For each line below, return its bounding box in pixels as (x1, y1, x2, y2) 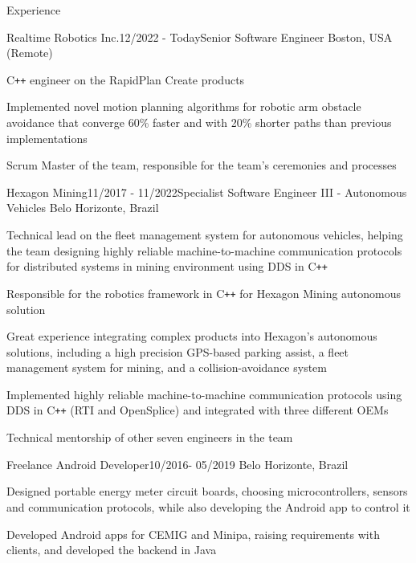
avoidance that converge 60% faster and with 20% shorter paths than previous (6, 114, 392, 131)
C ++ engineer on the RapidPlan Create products (6, 71, 245, 88)
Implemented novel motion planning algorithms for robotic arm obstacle (6, 98, 361, 115)
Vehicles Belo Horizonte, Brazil (6, 199, 159, 216)
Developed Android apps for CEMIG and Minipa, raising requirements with (6, 525, 380, 542)
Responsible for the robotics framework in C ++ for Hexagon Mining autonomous (6, 284, 402, 301)
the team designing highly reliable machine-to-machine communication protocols (6, 242, 402, 259)
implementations (6, 129, 88, 146)
